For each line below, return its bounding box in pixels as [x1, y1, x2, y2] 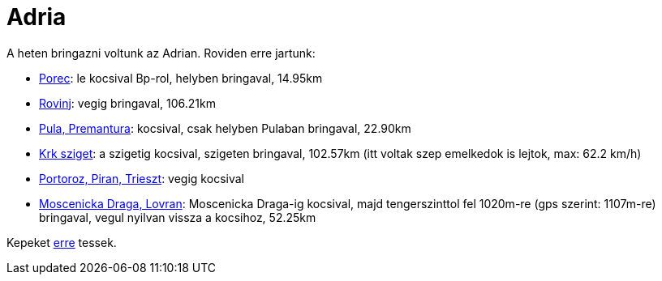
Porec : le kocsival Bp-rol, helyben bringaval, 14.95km [39, 70, 323, 85]
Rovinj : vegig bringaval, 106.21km [39, 96, 216, 110]
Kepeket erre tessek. [6, 235, 117, 249]
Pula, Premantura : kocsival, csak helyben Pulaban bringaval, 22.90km [39, 121, 411, 135]
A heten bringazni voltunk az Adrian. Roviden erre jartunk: [6, 45, 316, 60]
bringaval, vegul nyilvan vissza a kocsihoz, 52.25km [39, 210, 316, 224]
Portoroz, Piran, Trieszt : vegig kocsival [39, 171, 244, 185]
